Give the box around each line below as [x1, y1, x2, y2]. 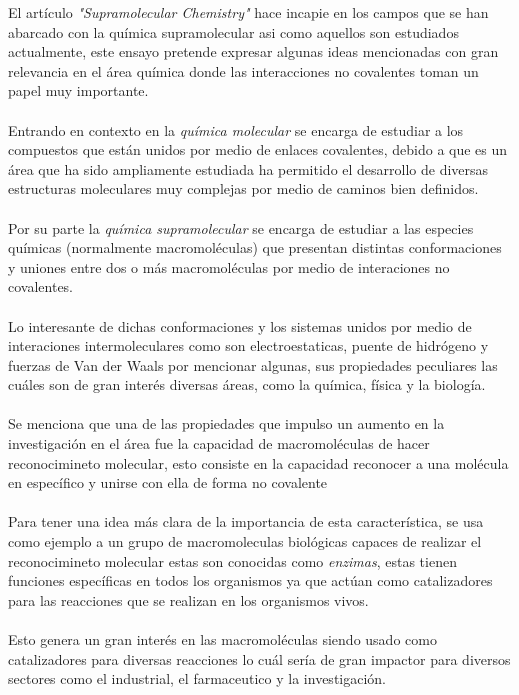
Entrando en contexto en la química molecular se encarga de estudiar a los [8, 119, 464, 140]
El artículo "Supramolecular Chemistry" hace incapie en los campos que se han [8, 2, 489, 22]
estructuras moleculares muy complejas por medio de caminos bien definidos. [8, 178, 479, 199]
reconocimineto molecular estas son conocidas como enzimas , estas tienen [8, 550, 457, 571]
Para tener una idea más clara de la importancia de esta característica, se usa [8, 511, 484, 532]
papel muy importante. [8, 80, 149, 101]
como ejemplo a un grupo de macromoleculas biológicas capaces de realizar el [8, 531, 482, 552]
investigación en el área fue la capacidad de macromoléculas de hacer [8, 433, 430, 454]
